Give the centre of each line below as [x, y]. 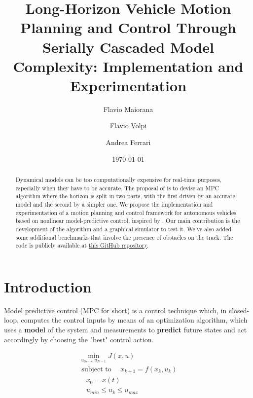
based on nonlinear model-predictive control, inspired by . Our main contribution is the [128, 221]
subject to [96, 369]
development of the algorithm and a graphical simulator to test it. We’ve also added [124, 229]
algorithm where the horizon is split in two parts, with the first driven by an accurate [125, 196]
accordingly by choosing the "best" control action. [79, 339]
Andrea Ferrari [128, 142]
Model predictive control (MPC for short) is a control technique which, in [115, 310]
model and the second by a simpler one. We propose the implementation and [114, 204]
